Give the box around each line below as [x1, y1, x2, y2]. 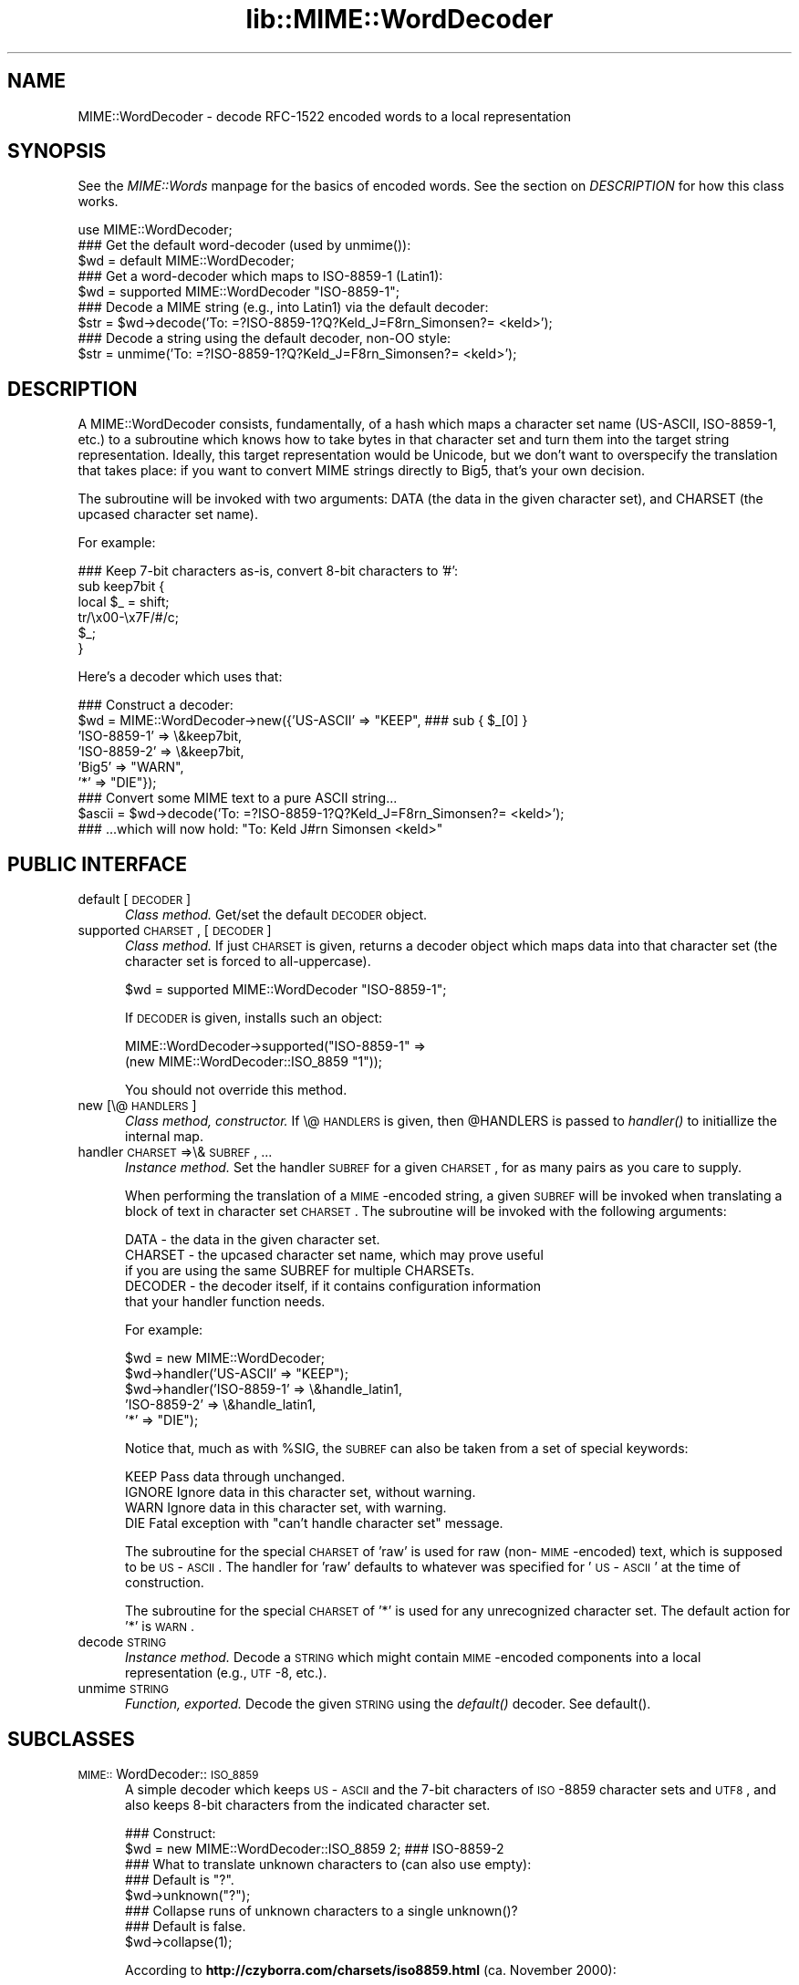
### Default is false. [125, 1917, 246, 1934]
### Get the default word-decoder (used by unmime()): [78, 237, 411, 254]
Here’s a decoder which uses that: [78, 669, 283, 685]
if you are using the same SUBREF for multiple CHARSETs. [125, 1263, 474, 1279]
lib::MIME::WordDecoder [245, 4, 554, 35]
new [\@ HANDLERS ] [78, 1097, 197, 1114]
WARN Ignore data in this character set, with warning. [125, 1500, 447, 1516]
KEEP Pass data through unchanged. [125, 1469, 346, 1485]
